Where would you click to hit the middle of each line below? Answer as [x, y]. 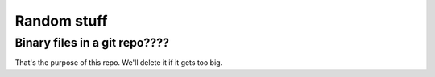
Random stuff [61, 21]
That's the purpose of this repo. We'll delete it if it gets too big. [119, 63]
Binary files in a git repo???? [92, 43]
